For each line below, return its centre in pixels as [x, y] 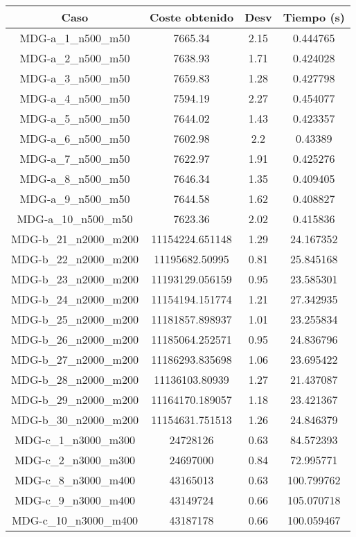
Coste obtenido [192, 17]
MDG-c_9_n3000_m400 [75, 500]
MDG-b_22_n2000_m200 [75, 259]
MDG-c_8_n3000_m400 [75, 480]
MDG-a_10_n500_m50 [75, 219]
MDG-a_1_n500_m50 [75, 38]
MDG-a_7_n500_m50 [75, 158]
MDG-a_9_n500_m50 [75, 199]
